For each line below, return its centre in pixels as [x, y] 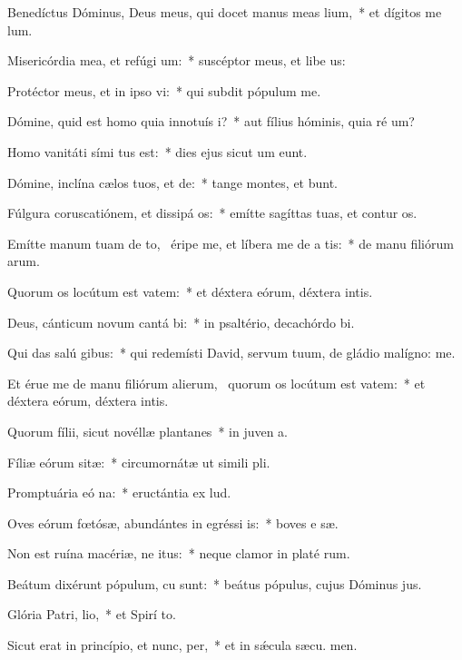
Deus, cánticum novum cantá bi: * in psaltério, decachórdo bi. [181, 322]
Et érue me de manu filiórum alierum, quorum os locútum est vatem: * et [216, 383]
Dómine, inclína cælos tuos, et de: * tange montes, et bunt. [173, 182]
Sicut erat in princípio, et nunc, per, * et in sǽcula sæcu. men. [182, 645]
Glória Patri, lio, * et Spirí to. [92, 614]
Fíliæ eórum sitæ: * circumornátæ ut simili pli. [139, 462]
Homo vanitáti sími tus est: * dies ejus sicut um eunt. [157, 151]
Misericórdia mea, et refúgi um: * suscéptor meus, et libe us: [177, 60]
